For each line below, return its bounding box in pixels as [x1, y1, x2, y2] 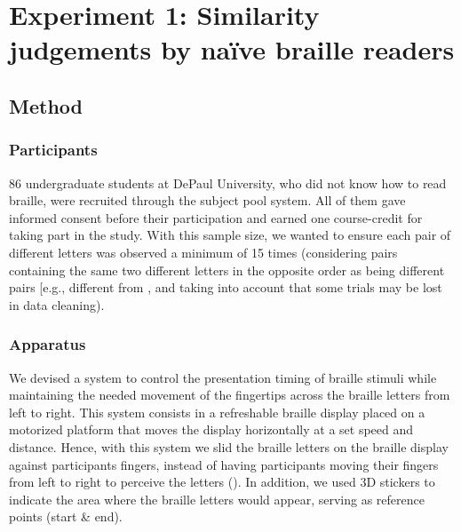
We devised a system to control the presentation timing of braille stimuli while [9, 368, 437, 386]
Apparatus [9, 333, 86, 355]
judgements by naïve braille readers [9, 31, 455, 67]
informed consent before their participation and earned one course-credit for [9, 208, 423, 226]
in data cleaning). [9, 295, 105, 314]
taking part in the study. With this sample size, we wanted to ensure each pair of [9, 226, 451, 244]
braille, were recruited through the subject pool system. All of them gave [9, 191, 406, 210]
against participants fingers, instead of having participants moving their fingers [9, 455, 439, 473]
